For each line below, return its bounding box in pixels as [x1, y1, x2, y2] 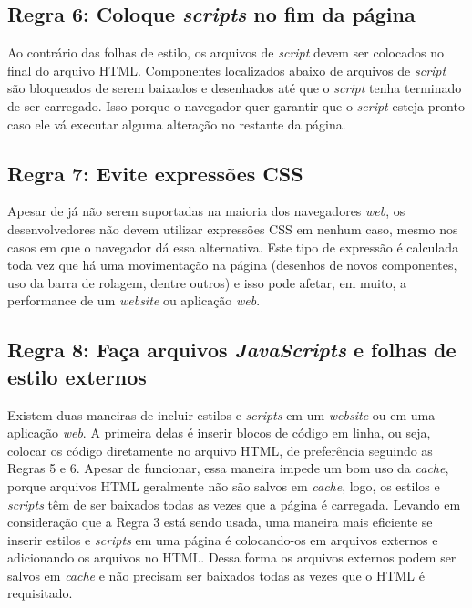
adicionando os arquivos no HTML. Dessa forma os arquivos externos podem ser [7, 548, 457, 567]
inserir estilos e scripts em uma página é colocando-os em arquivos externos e [7, 530, 438, 549]
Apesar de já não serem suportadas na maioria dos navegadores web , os [7, 201, 405, 221]
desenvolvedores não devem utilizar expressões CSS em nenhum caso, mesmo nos [7, 219, 458, 238]
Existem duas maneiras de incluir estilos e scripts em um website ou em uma [7, 405, 436, 424]
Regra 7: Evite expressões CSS [7, 159, 303, 187]
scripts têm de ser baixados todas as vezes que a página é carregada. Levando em [7, 494, 461, 513]
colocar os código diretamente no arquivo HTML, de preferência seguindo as [7, 440, 433, 459]
